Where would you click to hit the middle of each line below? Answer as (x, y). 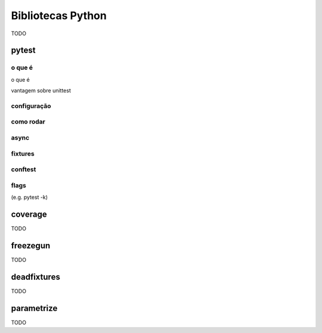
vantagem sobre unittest (41, 91)
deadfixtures (36, 277)
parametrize (34, 308)
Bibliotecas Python (59, 16)
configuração (31, 106)
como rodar (28, 122)
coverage (29, 214)
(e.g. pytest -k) (29, 198)
